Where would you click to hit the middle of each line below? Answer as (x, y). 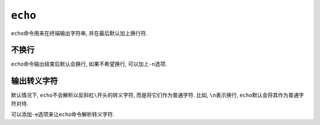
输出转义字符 (34, 81)
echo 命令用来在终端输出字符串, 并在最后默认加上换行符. (79, 33)
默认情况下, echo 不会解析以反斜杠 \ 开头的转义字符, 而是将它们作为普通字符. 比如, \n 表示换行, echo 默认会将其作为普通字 (158, 95)
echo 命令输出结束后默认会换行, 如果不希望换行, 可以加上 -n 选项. (89, 64)
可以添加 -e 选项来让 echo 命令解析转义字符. (63, 114)
